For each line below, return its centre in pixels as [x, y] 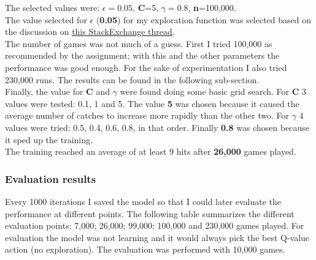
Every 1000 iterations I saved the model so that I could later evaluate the [143, 201]
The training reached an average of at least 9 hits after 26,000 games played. [151, 151]
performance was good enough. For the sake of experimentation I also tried [146, 67]
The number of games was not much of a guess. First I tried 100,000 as [139, 43]
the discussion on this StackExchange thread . [90, 32]
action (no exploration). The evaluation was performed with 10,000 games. [145, 249]
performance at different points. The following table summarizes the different [150, 213]
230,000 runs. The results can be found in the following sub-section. [132, 79]
